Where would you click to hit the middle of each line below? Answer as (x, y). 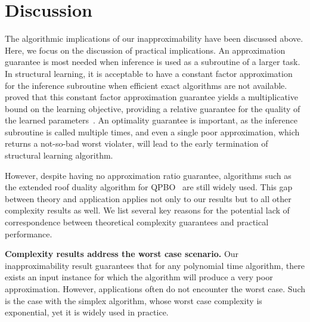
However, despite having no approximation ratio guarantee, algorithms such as (148, 175)
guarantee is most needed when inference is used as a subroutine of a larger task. (153, 62)
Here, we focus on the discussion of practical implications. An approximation (145, 50)
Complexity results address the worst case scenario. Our (122, 254)
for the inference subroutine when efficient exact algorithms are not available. (146, 85)
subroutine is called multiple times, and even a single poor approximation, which (152, 131)
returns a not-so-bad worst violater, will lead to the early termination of (137, 143)
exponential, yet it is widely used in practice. (87, 312)
